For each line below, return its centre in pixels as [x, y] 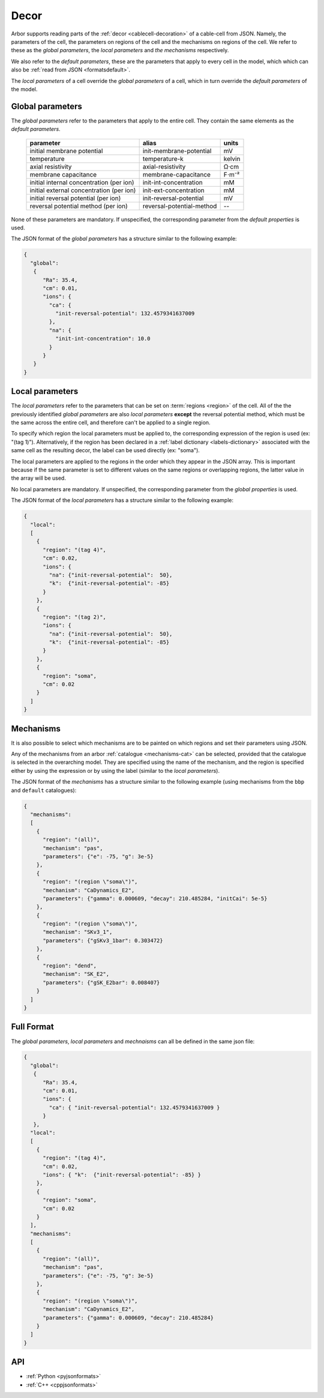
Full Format [32, 1027]
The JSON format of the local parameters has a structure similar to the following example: [122, 500]
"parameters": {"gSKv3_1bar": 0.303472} [103, 940]
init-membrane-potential [177, 151]
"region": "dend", [70, 966]
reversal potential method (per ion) [79, 206]
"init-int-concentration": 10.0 [103, 339]
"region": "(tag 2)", [74, 617]
